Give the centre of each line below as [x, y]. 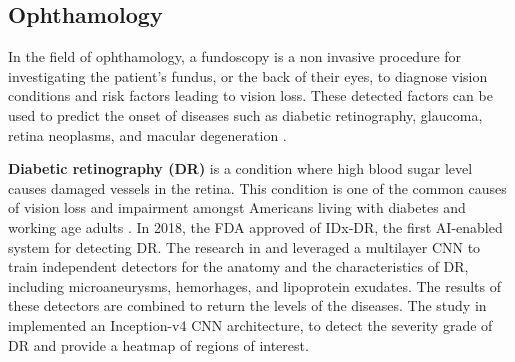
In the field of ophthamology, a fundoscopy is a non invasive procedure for [235, 56]
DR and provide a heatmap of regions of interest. [158, 344]
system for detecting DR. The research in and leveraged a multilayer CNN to [244, 246]
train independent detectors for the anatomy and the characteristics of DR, [238, 266]
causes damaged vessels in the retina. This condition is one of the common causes [257, 187]
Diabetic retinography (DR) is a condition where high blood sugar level [240, 168]
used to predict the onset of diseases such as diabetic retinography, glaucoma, [245, 114]
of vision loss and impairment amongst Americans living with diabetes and [237, 207]
